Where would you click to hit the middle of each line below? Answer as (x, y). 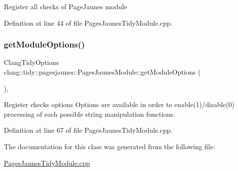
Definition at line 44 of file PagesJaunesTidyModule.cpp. (88, 23)
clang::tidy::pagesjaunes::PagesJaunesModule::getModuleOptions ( (102, 72)
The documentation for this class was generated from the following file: (110, 146)
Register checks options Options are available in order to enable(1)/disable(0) (119, 104)
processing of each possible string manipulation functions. (90, 114)
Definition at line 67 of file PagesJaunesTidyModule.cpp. (88, 130)
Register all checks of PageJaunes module (66, 6)
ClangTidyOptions (32, 62)
